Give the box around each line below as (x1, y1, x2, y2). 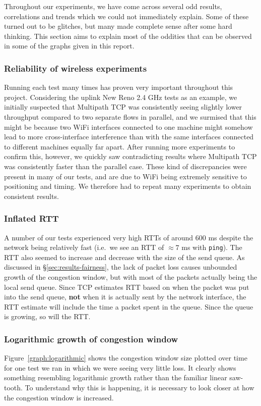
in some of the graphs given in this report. (4, 40, 135, 51)
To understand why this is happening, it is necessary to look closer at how (25, 382, 254, 392)
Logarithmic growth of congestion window (4, 332, 178, 345)
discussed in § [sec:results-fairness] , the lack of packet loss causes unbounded (4, 262, 237, 272)
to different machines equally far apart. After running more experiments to (4, 141, 235, 151)
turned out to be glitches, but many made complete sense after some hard (4, 21, 232, 31)
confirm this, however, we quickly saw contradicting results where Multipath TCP (4, 151, 257, 162)
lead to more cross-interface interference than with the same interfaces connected (4, 131, 254, 142)
